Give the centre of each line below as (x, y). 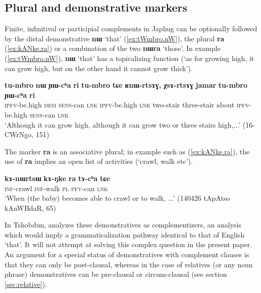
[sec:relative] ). (26, 284)
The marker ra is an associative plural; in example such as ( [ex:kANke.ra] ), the (127, 151)
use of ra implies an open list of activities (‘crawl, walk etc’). (99, 161)
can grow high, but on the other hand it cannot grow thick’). (99, 68)
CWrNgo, (19, 134)
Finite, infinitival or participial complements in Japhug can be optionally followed (131, 28)
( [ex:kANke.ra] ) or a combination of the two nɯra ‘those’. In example (113, 48)
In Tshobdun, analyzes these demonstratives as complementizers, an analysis (123, 225)
